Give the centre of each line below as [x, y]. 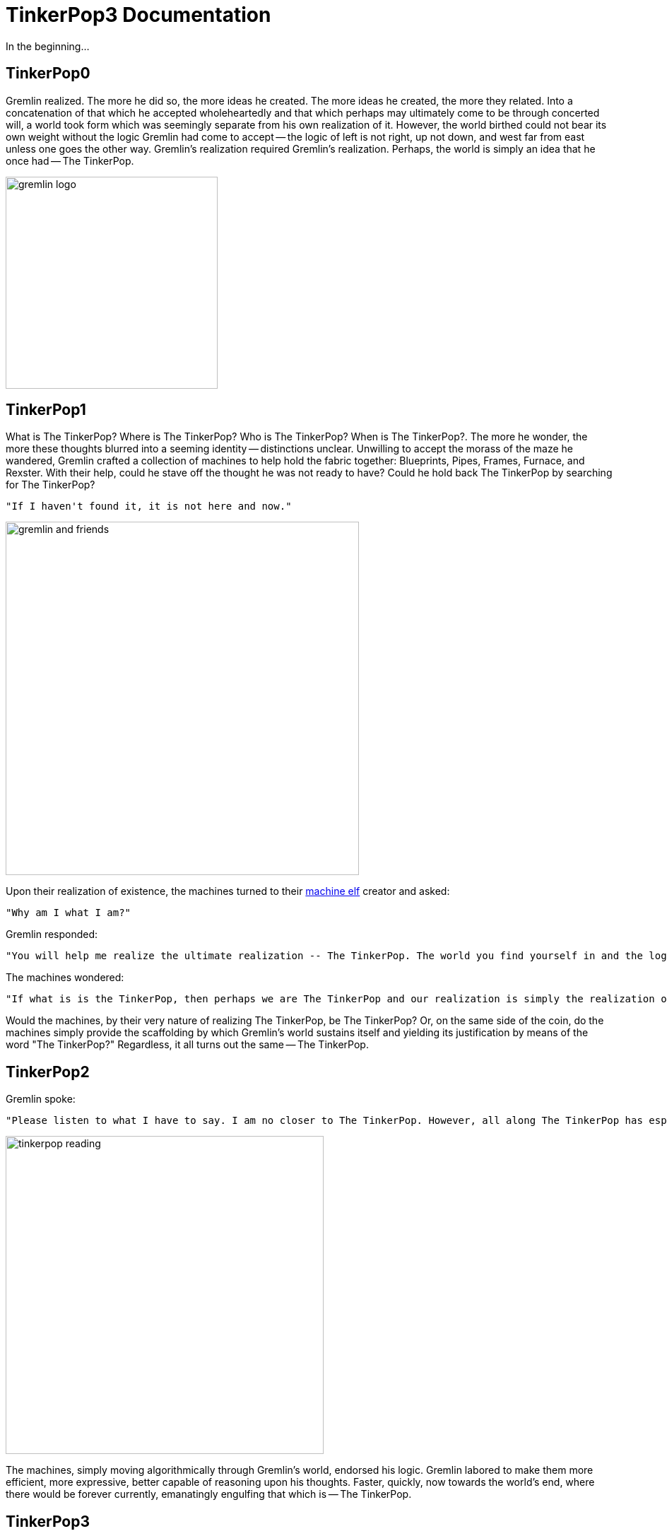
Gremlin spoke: [41, 1099]
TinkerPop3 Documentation [138, 15]
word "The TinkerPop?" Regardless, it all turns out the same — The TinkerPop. [187, 1045]
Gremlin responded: [52, 934]
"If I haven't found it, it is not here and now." [149, 506]
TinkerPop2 [48, 1072]
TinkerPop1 [46, 410]
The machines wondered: [65, 978]
